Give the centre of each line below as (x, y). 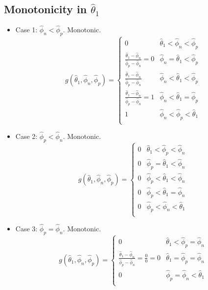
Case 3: (26, 228)
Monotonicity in (46, 9)
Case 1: (26, 30)
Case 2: (26, 136)
